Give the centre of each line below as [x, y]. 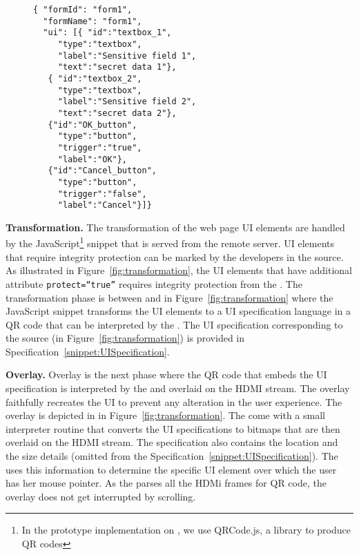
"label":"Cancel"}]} [105, 205]
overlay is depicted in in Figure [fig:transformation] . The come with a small [165, 415]
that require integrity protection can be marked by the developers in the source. [175, 256]
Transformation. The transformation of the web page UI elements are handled [175, 227]
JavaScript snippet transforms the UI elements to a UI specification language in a [178, 311]
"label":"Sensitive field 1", [127, 56]
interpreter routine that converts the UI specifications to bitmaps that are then [173, 428]
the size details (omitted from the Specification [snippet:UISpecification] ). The [172, 456]
